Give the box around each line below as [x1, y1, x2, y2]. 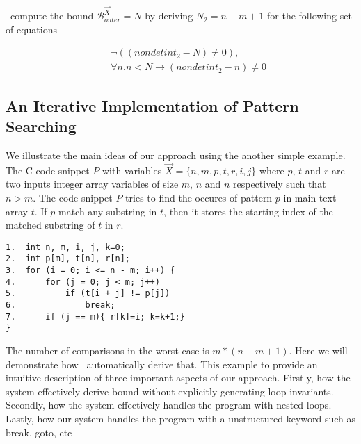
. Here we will [289, 343, 348, 357]
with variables [102, 163, 162, 177]
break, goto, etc [6, 425, 72, 439]
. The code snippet [33, 190, 113, 204]
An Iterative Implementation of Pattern [6, 94, 299, 116]
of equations [6, 22, 57, 36]
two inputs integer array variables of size [6, 176, 179, 191]
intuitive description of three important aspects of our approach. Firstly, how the [6, 370, 351, 385]
